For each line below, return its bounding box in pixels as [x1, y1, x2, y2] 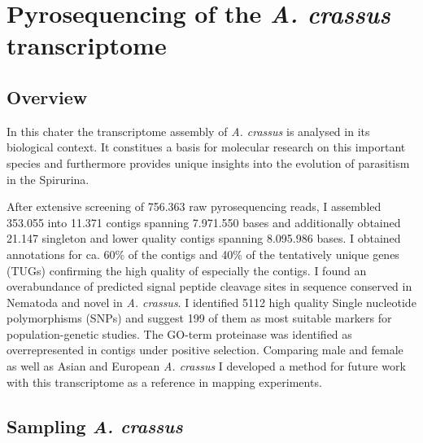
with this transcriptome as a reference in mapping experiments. [7, 373, 322, 390]
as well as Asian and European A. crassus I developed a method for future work [7, 357, 406, 375]
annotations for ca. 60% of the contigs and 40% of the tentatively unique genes [7, 245, 399, 262]
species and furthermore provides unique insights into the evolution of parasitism [7, 154, 410, 171]
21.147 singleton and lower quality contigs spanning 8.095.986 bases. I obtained [7, 230, 401, 247]
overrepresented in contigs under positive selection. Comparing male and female [7, 341, 403, 358]
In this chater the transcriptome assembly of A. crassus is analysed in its [7, 122, 370, 139]
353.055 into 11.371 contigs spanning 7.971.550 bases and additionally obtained [7, 213, 401, 230]
